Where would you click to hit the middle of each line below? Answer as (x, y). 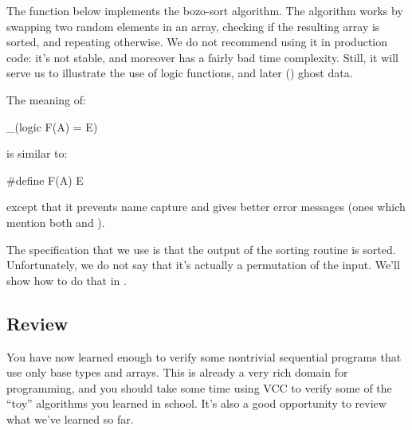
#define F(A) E (45, 180)
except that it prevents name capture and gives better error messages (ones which (206, 207)
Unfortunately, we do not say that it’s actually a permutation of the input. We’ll (203, 265)
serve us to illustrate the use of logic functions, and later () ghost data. (180, 73)
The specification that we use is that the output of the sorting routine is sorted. (201, 249)
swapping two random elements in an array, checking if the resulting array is (193, 26)
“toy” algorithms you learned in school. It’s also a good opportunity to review (196, 403)
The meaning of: (46, 99)
